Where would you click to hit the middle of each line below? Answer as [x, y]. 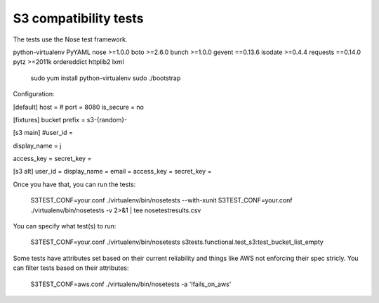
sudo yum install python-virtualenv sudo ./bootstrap [106, 78]
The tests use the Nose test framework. [70, 39]
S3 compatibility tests [78, 18]
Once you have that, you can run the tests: [74, 184]
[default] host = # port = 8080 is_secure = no [78, 107]
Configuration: [34, 94]
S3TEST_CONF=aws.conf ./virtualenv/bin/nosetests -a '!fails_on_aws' [131, 284]
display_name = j [37, 146]
